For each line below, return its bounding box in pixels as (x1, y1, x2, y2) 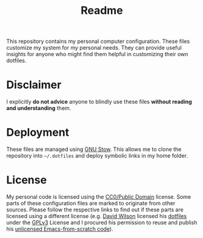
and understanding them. (6, 105, 72, 112)
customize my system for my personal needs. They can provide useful (6, 44, 182, 51)
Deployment (6, 126, 70, 140)
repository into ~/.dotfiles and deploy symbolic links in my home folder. (6, 152, 188, 159)
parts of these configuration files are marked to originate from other (6, 200, 176, 207)
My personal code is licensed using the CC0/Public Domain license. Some (6, 193, 191, 200)
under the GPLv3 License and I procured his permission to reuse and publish (6, 219, 198, 226)
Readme (81, 4, 123, 18)
